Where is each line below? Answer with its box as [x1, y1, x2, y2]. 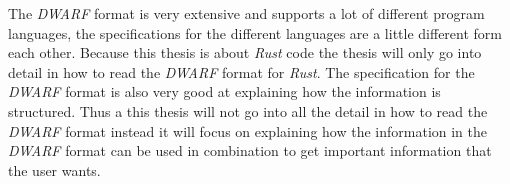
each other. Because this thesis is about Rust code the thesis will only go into [8, 42, 482, 63]
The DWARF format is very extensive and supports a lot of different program [8, 3, 485, 23]
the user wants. [8, 159, 101, 180]
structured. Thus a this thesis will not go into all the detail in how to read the [8, 100, 488, 121]
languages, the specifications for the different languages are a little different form [8, 22, 502, 43]
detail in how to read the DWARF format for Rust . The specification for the [8, 61, 475, 82]
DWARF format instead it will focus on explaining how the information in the [8, 120, 488, 141]
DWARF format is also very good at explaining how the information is [8, 81, 441, 102]
